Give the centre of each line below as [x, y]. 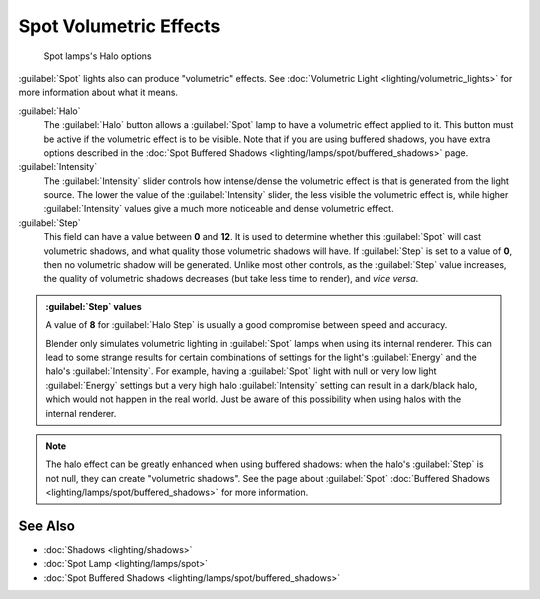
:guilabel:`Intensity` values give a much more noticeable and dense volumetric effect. [218, 209]
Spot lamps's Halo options [97, 56]
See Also [46, 525]
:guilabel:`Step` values [93, 306]
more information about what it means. [98, 92]
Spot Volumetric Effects [119, 26]
